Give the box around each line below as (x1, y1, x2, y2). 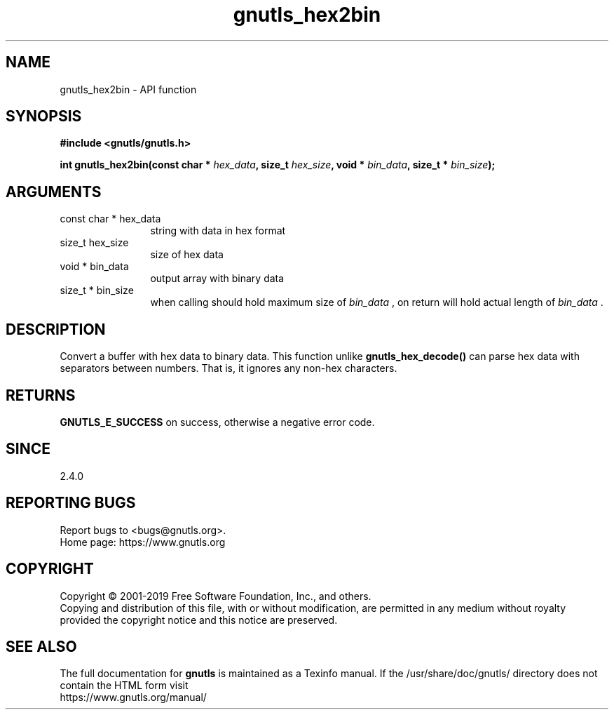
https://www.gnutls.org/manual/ (60, 691, 207, 704)
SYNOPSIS (6, 107, 82, 126)
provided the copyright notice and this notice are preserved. (60, 613, 338, 626)
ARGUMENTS (6, 182, 102, 201)
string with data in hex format (150, 225, 286, 237)
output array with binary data (150, 272, 285, 285)
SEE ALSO (6, 637, 77, 655)
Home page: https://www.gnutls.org (60, 535, 226, 548)
